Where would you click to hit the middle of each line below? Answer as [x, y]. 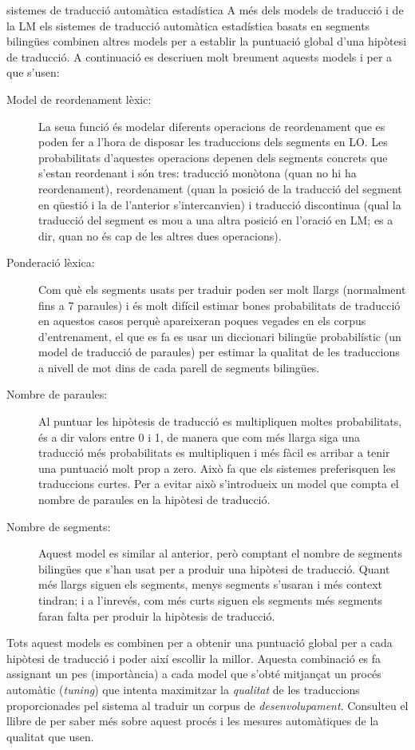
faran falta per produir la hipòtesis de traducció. [157, 615]
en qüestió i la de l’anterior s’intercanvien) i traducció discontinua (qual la [220, 204]
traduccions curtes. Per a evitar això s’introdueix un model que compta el [219, 484]
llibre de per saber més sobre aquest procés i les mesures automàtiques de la [193, 721]
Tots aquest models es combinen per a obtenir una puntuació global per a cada [200, 643]
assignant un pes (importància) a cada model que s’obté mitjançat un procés [194, 674]
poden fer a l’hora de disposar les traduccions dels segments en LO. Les [213, 142]
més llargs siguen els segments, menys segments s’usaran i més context [210, 584]
